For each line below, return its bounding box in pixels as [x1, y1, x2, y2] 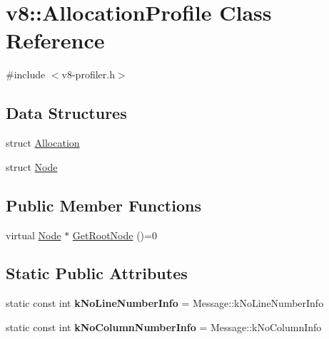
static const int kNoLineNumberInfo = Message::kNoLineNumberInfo [6, 296, 324, 311]
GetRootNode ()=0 [72, 227, 157, 242]
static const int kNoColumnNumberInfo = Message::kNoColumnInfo [6, 319, 322, 334]
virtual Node [6, 227, 61, 242]
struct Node [6, 159, 58, 174]
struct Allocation [6, 135, 80, 150]
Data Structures [6, 102, 127, 124]
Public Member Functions [6, 194, 201, 216]
